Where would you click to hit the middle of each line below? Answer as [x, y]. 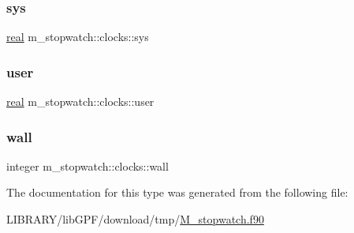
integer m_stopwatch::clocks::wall [88, 165]
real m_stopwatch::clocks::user [80, 101]
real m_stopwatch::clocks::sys [78, 37]
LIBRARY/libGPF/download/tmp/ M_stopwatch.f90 [135, 219]
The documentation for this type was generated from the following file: [177, 192]
